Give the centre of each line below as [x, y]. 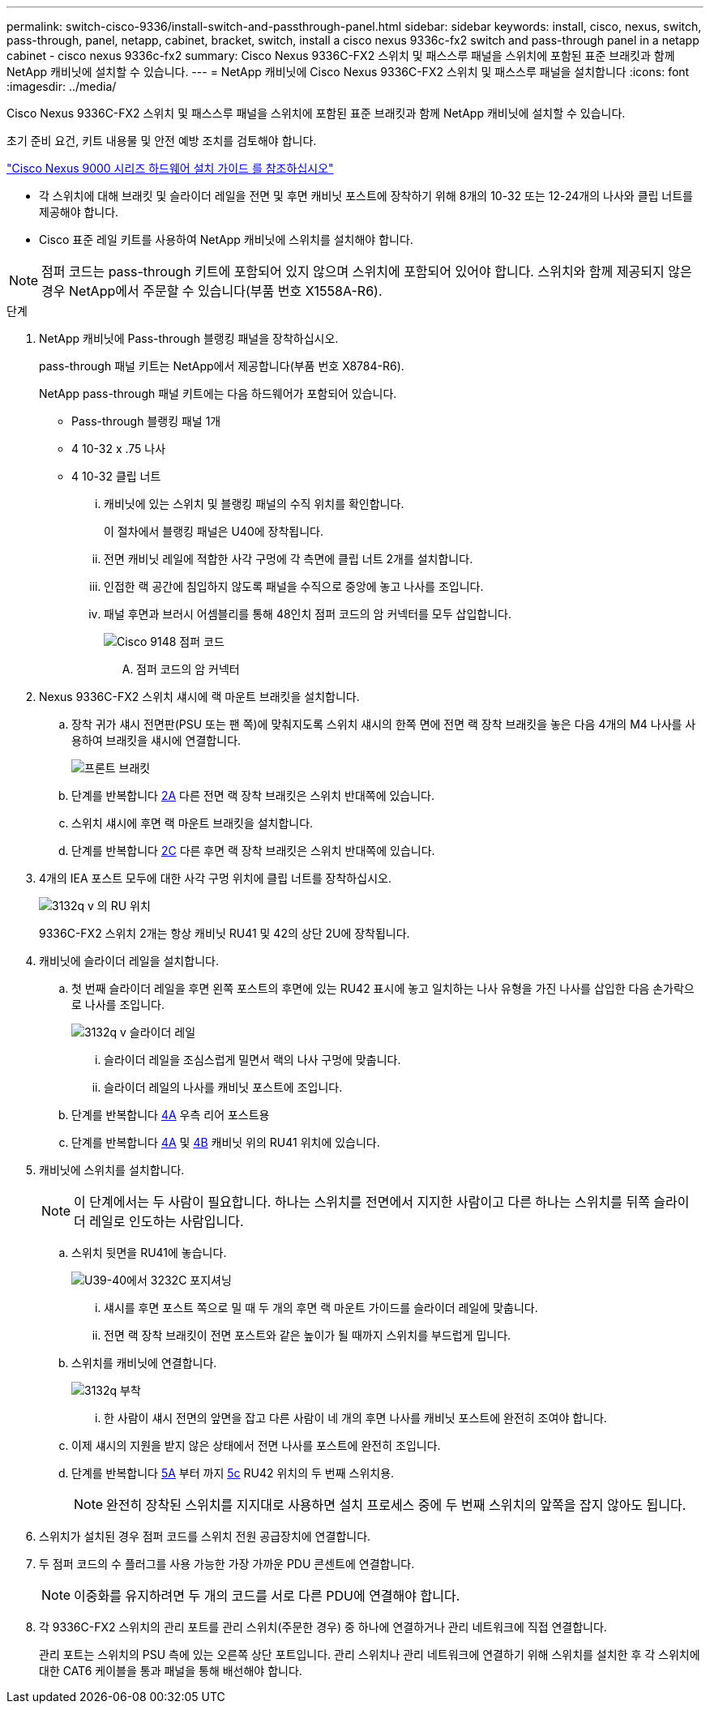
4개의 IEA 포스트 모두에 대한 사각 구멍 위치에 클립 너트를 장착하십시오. [215, 878]
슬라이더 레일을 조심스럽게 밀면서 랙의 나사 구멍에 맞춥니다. [252, 1060]
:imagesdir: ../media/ [62, 86]
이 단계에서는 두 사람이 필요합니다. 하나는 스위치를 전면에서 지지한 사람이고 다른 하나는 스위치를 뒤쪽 [362, 1202]
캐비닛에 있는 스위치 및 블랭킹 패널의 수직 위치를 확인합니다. [254, 504]
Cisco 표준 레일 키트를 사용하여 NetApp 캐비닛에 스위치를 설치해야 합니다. [226, 239]
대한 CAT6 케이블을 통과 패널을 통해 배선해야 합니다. [171, 1671]
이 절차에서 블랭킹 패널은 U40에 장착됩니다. [214, 531]
